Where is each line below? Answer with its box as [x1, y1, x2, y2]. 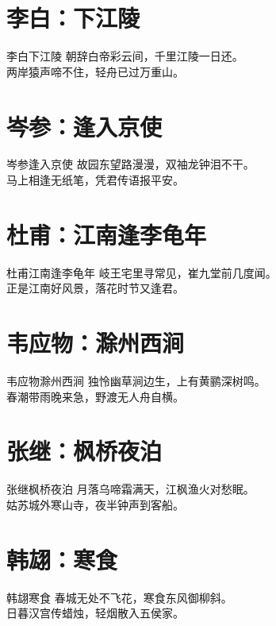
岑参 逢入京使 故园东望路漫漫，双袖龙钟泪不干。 [6, 156, 255, 172]
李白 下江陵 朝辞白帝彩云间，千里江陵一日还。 [6, 48, 243, 64]
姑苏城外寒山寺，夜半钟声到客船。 [6, 496, 184, 512]
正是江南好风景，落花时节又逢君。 [6, 280, 184, 296]
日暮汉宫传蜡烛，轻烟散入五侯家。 [6, 605, 184, 621]
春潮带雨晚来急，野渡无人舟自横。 [6, 388, 184, 404]
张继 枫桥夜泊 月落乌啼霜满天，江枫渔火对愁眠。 [6, 481, 255, 497]
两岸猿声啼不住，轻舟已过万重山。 [6, 63, 184, 79]
